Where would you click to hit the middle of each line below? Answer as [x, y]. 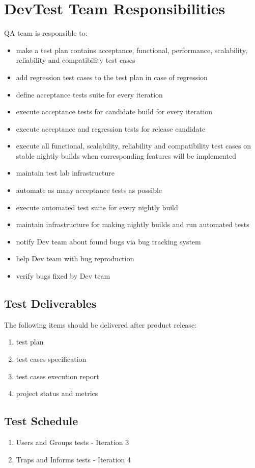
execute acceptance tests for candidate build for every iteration [114, 112]
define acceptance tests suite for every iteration [89, 94]
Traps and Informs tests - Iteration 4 [73, 459]
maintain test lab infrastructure [65, 173]
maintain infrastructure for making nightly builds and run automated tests [133, 224]
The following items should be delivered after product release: [100, 324]
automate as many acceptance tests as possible [89, 190]
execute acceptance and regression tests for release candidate [111, 128]
